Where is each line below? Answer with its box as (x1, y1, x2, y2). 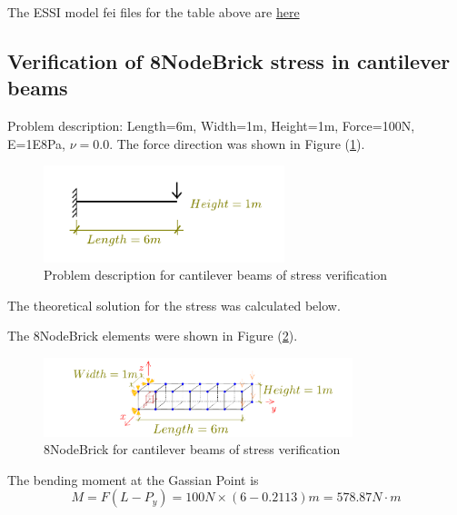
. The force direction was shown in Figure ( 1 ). (109, 134, 365, 153)
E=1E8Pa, (7, 134, 65, 153)
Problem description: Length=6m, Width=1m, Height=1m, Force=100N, (7, 116, 415, 135)
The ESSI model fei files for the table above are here (7, 3, 300, 21)
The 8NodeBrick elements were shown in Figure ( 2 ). (7, 326, 298, 345)
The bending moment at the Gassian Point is (7, 470, 259, 489)
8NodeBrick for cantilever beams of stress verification (44, 440, 341, 459)
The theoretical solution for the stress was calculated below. (7, 295, 341, 314)
